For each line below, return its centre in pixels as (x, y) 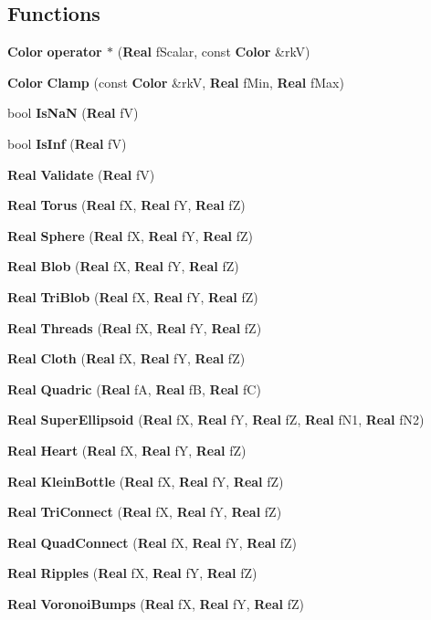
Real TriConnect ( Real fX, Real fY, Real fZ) (145, 512)
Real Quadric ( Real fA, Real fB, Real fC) (134, 389)
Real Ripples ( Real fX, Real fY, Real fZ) (132, 573)
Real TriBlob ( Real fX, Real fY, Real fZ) (133, 296)
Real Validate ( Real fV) (81, 174)
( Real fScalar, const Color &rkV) (214, 52)
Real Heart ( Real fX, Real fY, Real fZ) (127, 450)
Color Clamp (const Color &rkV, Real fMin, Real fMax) (176, 82)
